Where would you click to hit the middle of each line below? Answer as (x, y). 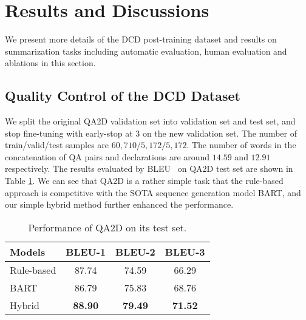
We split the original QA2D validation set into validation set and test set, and (150, 121)
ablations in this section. (50, 63)
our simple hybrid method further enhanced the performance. (119, 204)
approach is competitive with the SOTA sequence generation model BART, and (153, 192)
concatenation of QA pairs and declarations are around (107, 156)
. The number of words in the (241, 145)
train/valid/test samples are (57, 145)
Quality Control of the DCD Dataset (123, 96)
